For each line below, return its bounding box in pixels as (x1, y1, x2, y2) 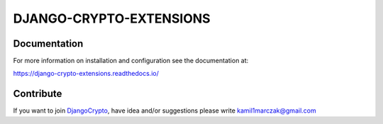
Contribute (13, 88, 62, 100)
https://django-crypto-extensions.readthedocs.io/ (13, 69, 159, 78)
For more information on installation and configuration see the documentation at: (13, 57, 249, 65)
